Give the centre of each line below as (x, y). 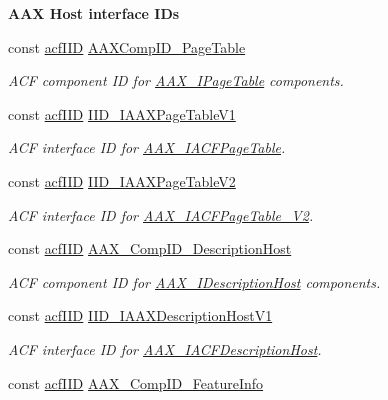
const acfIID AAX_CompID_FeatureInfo (136, 382)
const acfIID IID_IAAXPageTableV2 (122, 180)
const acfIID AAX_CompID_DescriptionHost (150, 248)
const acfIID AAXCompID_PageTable (127, 46)
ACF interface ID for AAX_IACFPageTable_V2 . (161, 214)
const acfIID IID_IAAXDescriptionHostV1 (140, 315)
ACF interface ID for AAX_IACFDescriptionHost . (165, 348)
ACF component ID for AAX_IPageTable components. (176, 80)
